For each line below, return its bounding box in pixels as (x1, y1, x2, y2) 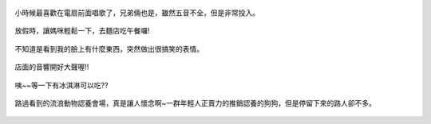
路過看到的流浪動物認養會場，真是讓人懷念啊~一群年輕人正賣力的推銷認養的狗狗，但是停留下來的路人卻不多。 (14, 98, 377, 107)
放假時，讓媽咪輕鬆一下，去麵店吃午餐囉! (14, 26, 151, 36)
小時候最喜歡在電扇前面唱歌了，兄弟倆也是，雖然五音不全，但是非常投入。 (14, 8, 259, 17)
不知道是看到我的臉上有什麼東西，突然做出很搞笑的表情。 (14, 44, 204, 53)
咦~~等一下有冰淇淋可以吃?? (14, 80, 109, 90)
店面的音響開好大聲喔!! (14, 62, 89, 72)
